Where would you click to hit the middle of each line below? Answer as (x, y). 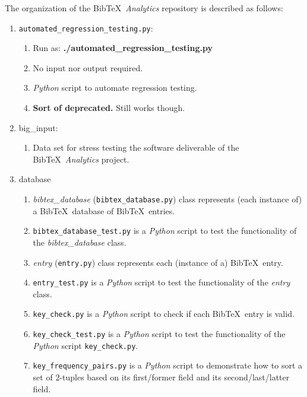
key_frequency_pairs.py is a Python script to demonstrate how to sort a (168, 365)
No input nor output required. (88, 67)
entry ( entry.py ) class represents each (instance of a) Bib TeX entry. (158, 262)
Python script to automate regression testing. (115, 88)
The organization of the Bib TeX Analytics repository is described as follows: (144, 8)
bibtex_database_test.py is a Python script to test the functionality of (165, 231)
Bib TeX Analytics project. (81, 159)
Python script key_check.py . (86, 345)
